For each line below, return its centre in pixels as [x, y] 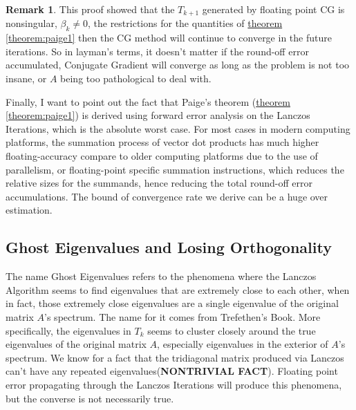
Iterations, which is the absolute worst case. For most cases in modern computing [178, 128]
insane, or [26, 78]
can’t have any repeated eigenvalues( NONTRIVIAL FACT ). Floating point [172, 371]
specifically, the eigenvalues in [68, 330]
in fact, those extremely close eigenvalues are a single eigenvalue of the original [172, 303]
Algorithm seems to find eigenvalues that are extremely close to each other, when [178, 289]
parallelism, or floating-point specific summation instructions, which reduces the [175, 169]
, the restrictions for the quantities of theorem [185, 23]
